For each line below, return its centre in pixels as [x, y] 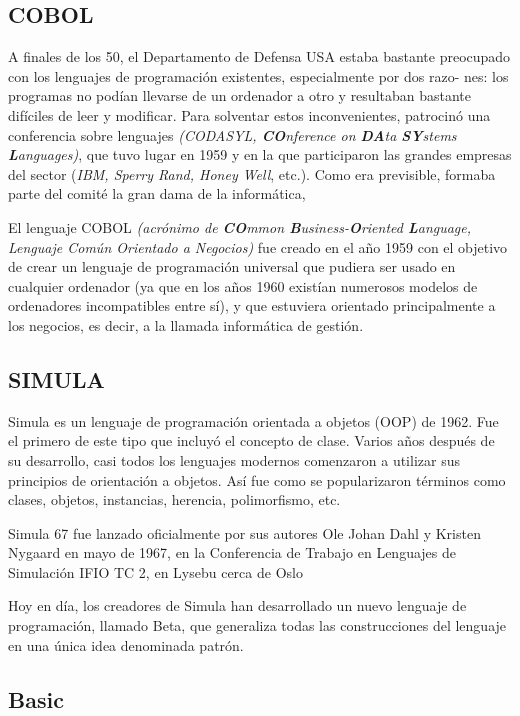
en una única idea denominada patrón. [126, 644]
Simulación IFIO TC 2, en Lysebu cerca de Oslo [155, 571]
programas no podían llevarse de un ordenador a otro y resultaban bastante [240, 95]
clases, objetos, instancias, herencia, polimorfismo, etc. [174, 499]
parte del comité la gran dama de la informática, [157, 193]
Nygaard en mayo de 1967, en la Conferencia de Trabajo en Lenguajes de [232, 552]
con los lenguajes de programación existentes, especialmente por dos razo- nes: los [258, 75]
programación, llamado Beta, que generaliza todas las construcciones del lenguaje [257, 625]
